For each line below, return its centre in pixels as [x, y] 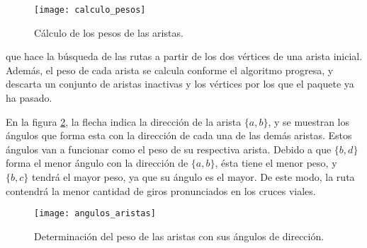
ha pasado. [29, 98]
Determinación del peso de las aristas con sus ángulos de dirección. [179, 236]
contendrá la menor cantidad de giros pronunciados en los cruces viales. [161, 190]
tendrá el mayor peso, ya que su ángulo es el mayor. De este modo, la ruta [193, 177]
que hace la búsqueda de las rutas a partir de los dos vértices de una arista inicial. [184, 56]
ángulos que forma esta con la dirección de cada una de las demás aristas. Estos [179, 135]
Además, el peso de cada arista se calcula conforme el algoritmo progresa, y [170, 70]
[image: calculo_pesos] [90, 10]
